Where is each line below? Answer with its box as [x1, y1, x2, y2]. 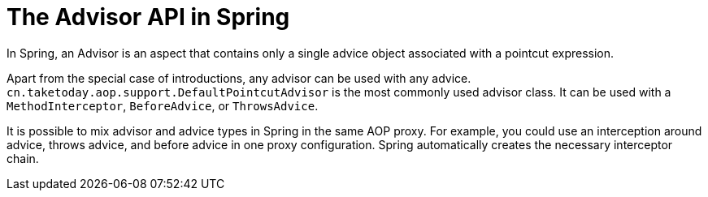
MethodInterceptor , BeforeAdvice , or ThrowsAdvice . [7, 98, 319, 113]
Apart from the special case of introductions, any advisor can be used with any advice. [7, 71, 471, 85]
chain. [7, 151, 39, 165]
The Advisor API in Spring [7, 3, 290, 31]
